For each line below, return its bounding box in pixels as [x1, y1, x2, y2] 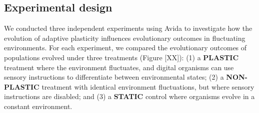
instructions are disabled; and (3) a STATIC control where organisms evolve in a [4, 91, 255, 102]
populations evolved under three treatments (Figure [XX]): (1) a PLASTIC [4, 52, 239, 62]
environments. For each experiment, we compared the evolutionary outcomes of [4, 42, 247, 53]
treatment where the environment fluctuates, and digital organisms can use [4, 62, 234, 72]
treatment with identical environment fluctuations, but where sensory [41, 81, 254, 92]
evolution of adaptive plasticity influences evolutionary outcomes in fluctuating [4, 32, 245, 43]
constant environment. [4, 101, 72, 111]
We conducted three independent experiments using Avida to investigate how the [4, 23, 252, 33]
